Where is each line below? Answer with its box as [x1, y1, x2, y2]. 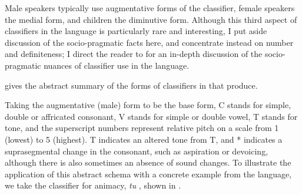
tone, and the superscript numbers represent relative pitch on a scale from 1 [5, 122, 279, 134]
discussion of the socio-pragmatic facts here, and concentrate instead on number [5, 36, 294, 48]
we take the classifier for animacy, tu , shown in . [5, 179, 181, 191]
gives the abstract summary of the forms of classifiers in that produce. [5, 79, 258, 91]
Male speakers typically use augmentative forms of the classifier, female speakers [5, 2, 295, 14]
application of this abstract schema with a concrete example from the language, [5, 167, 292, 180]
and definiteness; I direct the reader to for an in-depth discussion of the [5, 48, 263, 60]
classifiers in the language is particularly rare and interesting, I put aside [5, 25, 267, 37]
